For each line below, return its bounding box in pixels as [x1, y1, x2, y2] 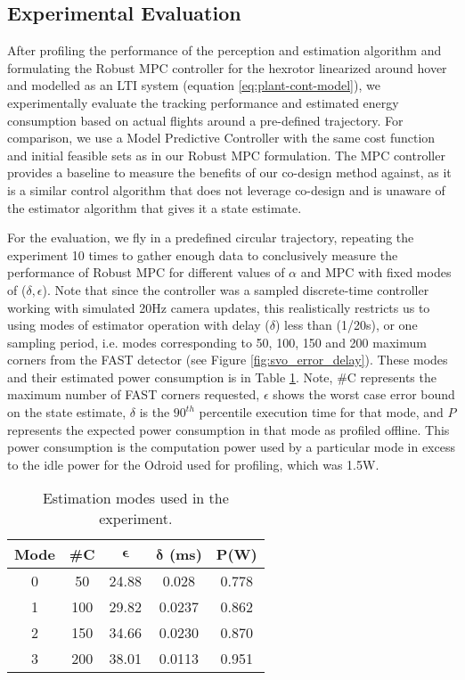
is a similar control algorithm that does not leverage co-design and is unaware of [7, 180, 445, 199]
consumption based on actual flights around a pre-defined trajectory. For [7, 111, 404, 129]
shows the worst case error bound [273, 385, 455, 404]
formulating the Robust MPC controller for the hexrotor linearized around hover [7, 58, 447, 77]
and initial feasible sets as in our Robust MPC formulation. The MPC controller [7, 145, 445, 164]
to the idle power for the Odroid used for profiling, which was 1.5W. [7, 455, 379, 473]
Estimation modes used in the [42, 487, 229, 509]
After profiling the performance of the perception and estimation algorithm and [7, 41, 442, 60]
